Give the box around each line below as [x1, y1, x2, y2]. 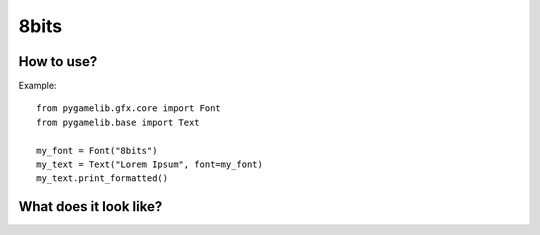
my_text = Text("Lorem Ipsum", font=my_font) [36, 159, 264, 170]
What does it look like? [18, 198, 163, 215]
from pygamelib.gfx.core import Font [36, 103, 222, 114]
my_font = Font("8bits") [36, 145, 158, 156]
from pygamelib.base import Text [36, 116, 200, 128]
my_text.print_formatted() [36, 173, 169, 184]
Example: [18, 80, 57, 92]
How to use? [18, 53, 98, 70]
